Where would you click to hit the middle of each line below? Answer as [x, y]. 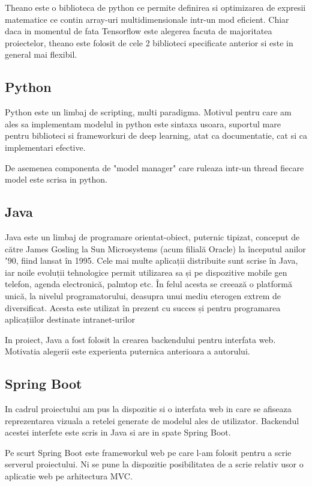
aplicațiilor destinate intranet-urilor [70, 319]
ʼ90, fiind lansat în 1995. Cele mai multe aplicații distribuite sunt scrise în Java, [151, 260]
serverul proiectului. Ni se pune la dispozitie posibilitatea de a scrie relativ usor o [154, 464]
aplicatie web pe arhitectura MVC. [69, 476]
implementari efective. [45, 147]
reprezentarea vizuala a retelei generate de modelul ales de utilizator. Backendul [152, 420]
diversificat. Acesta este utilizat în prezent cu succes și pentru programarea [143, 307]
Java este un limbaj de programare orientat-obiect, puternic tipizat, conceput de [152, 236]
